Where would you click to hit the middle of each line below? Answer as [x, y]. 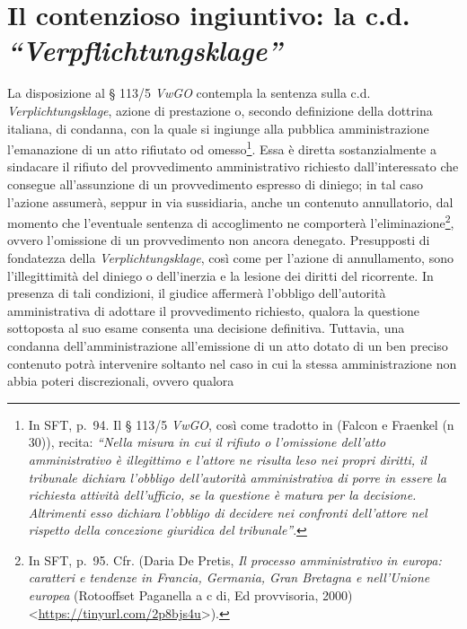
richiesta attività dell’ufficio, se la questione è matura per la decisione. [222, 495]
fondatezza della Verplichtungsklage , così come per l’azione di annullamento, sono [230, 257]
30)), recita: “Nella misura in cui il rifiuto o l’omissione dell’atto [207, 442]
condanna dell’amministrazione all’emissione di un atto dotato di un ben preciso [228, 345]
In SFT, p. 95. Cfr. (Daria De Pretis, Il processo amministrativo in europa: [235, 559]
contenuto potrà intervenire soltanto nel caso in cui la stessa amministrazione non [232, 363]
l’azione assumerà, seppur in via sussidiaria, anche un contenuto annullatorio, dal [230, 201]
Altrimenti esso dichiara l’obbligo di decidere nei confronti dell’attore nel [228, 512]
